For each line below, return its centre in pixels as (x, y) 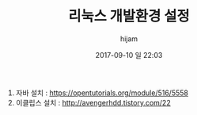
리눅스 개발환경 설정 (129, 16)
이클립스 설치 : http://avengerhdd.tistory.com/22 (93, 102)
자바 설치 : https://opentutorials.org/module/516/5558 (102, 93)
